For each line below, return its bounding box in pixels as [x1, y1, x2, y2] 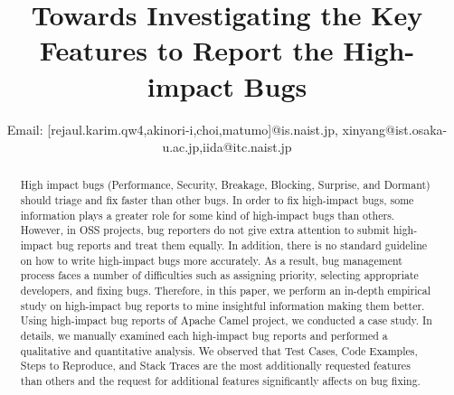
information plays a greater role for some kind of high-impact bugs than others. [20, 207, 395, 222]
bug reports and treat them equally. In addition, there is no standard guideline [56, 238, 428, 253]
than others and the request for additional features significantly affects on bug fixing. [20, 373, 421, 389]
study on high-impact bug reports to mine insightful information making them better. [20, 297, 425, 313]
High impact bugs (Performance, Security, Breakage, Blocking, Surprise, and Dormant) [20, 177, 430, 193]
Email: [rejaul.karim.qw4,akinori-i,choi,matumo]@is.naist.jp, [6, 119, 338, 138]
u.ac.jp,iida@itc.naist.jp [162, 137, 292, 156]
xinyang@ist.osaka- [342, 119, 448, 138]
